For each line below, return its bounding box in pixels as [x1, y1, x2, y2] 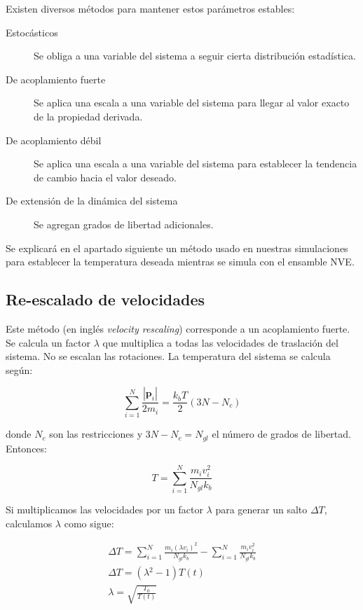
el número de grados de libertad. [212, 427, 351, 441]
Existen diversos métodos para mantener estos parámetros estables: [6, 1, 295, 15]
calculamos [6, 515, 53, 530]
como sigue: [64, 515, 114, 530]
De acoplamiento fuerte [6, 71, 106, 86]
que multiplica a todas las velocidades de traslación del [102, 335, 338, 349]
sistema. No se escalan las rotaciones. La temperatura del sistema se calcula [6, 349, 331, 363]
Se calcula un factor [6, 335, 90, 349]
